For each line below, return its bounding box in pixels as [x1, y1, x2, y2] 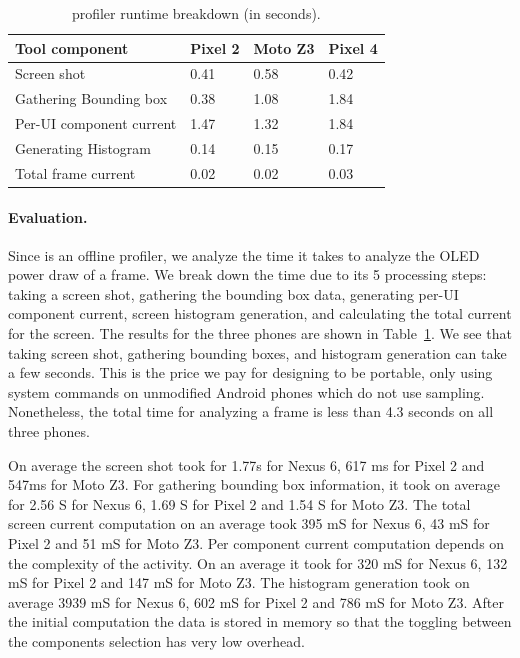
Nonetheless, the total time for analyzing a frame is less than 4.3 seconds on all [8, 401, 494, 422]
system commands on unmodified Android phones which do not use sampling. [8, 381, 485, 402]
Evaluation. [8, 206, 88, 227]
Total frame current [15, 162, 136, 183]
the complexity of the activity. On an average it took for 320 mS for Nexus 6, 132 [8, 552, 508, 573]
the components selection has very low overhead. [8, 630, 305, 651]
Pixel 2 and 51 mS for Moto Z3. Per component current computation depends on [8, 533, 505, 554]
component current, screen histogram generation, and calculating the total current [8, 303, 512, 324]
